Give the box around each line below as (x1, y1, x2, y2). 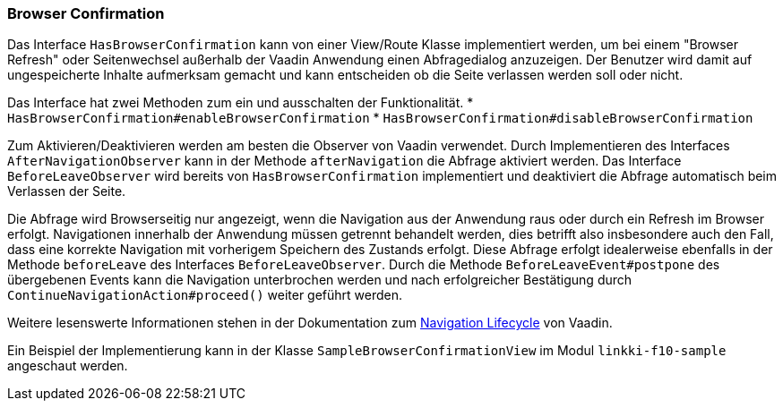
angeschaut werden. (7, 358, 128, 374)
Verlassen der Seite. (7, 183, 126, 200)
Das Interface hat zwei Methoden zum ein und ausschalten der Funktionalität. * (7, 95, 474, 111)
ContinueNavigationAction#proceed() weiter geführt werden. (7, 287, 403, 303)
